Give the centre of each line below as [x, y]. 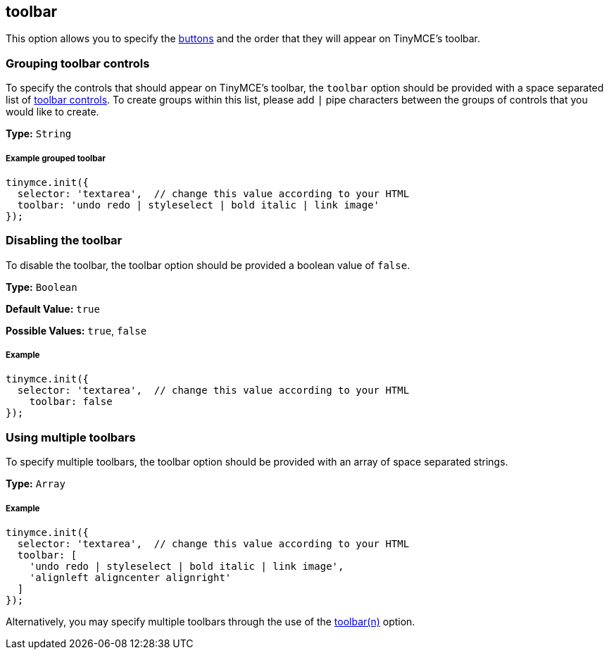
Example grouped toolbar [56, 158]
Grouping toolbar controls [78, 63]
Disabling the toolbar [64, 241]
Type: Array [36, 484]
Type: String [39, 134]
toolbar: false [71, 402]
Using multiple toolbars [71, 437]
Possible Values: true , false [76, 330]
